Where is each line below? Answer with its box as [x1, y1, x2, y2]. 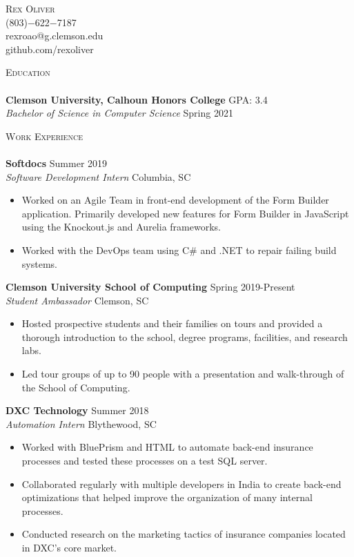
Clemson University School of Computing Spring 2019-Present [6, 280, 295, 294]
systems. [21, 256, 57, 271]
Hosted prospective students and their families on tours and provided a [21, 316, 323, 331]
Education [6, 65, 50, 79]
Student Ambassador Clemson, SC [6, 293, 149, 307]
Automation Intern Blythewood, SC [6, 416, 157, 431]
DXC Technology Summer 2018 [6, 403, 149, 418]
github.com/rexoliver [6, 41, 94, 56]
